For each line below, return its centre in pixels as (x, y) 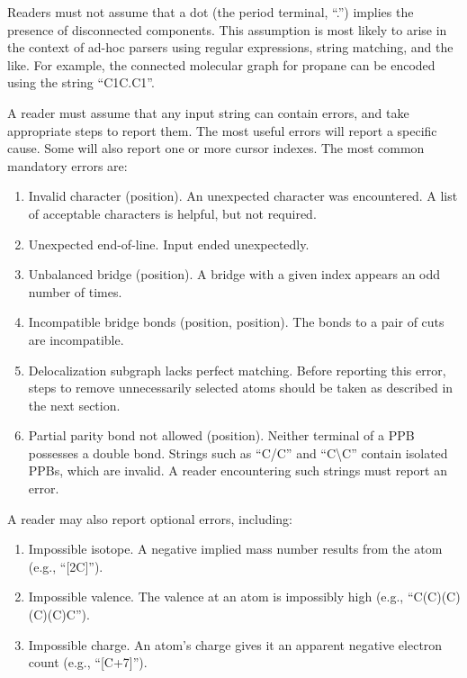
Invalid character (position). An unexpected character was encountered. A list (243, 196)
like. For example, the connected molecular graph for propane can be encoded (221, 64)
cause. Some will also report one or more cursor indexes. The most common (216, 148)
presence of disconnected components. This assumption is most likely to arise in (227, 29)
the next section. (74, 405)
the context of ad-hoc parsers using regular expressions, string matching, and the (230, 47)
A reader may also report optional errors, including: (150, 518)
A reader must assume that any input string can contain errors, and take (208, 112)
